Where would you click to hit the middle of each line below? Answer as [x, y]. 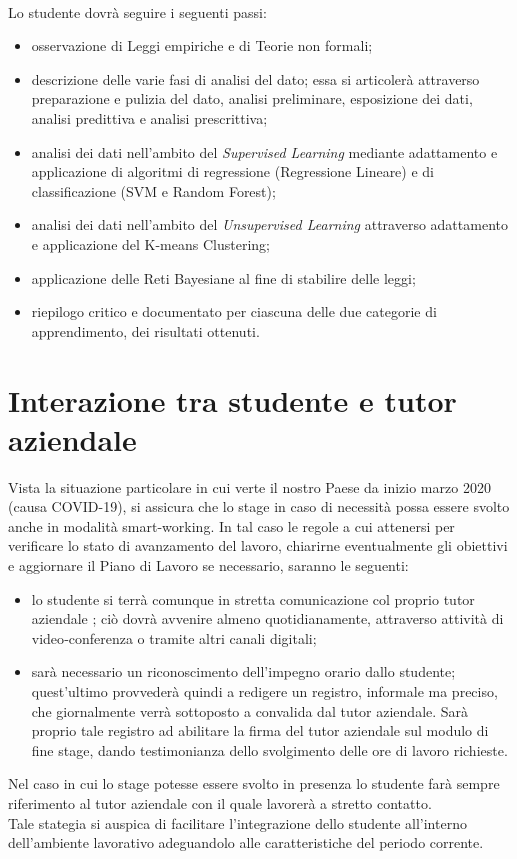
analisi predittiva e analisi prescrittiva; [149, 117]
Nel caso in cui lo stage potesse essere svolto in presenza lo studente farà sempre [254, 783]
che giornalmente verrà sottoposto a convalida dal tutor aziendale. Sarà [250, 710]
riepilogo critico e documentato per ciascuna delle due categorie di [234, 311]
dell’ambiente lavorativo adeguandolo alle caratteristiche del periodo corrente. [246, 842]
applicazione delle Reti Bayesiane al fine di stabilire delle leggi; [223, 277]
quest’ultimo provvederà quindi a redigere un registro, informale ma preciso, [264, 690]
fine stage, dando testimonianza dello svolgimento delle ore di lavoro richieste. [269, 749]
